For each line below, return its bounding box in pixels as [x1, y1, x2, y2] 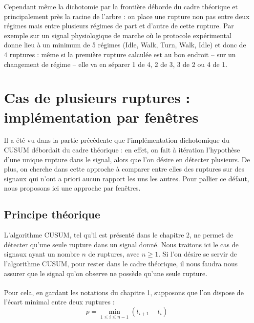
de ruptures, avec [88, 249, 140, 259]
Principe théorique [4, 207, 101, 222]
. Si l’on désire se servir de [158, 249, 237, 259]
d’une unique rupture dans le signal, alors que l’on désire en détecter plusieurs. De [4, 154, 250, 164]
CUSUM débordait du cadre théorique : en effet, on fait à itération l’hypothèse [4, 145, 240, 155]
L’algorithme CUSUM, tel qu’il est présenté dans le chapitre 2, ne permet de [4, 230, 233, 240]
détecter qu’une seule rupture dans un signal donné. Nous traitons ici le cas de [4, 239, 239, 249]
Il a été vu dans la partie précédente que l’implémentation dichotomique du [4, 135, 230, 145]
